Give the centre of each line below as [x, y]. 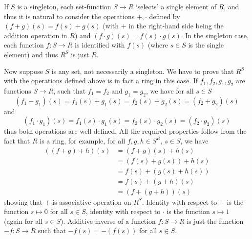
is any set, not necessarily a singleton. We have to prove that [143, 71]
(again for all [23, 221]
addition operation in [36, 35]
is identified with [100, 45]
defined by [165, 16]
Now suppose [23, 71]
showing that [23, 202]
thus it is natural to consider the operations [69, 16]
